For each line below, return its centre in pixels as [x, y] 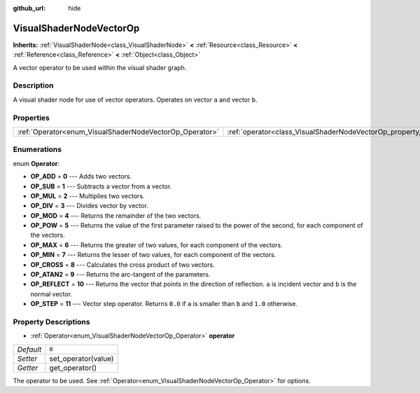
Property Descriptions [51, 322]
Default [29, 349]
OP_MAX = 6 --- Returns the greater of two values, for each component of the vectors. [156, 244]
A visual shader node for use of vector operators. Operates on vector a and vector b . [135, 99]
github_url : [29, 8]
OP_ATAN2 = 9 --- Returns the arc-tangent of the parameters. [120, 275]
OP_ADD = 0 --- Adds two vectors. [81, 177]
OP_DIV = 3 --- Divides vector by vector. [89, 206]
